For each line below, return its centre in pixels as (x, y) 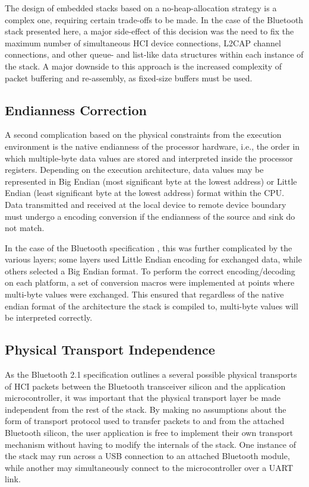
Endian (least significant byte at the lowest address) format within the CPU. (145, 193)
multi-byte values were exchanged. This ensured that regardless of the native (144, 294)
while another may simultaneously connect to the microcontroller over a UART (149, 467)
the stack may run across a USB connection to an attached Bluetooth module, (147, 456)
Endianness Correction (76, 110)
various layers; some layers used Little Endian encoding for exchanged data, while (153, 259)
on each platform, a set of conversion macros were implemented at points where (150, 282)
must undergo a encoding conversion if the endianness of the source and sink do (150, 216)
